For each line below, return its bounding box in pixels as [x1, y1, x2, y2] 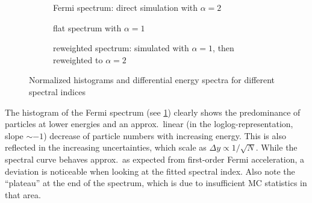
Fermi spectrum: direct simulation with [53, 1, 198, 13]
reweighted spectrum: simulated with [53, 42, 189, 54]
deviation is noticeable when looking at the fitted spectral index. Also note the [5, 164, 295, 177]
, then [213, 42, 234, 54]
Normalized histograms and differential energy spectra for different [29, 73, 275, 86]
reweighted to [53, 53, 103, 66]
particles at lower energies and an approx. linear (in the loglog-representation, [5, 117, 293, 130]
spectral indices [29, 85, 86, 98]
